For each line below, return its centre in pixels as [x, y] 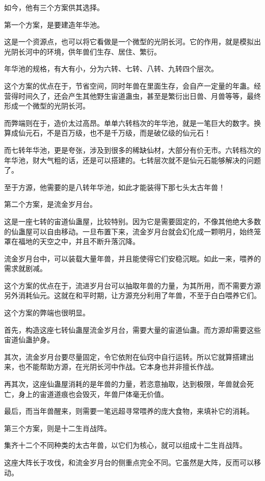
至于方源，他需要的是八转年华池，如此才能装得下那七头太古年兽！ [115, 187]
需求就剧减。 [25, 268]
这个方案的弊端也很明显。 [47, 313]
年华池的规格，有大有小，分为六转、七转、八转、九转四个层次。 [111, 69]
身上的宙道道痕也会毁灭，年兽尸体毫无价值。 [93, 394]
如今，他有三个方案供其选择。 [54, 7]
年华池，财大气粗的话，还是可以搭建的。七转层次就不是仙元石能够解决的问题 [132, 160]
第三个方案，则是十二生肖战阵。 [58, 428]
